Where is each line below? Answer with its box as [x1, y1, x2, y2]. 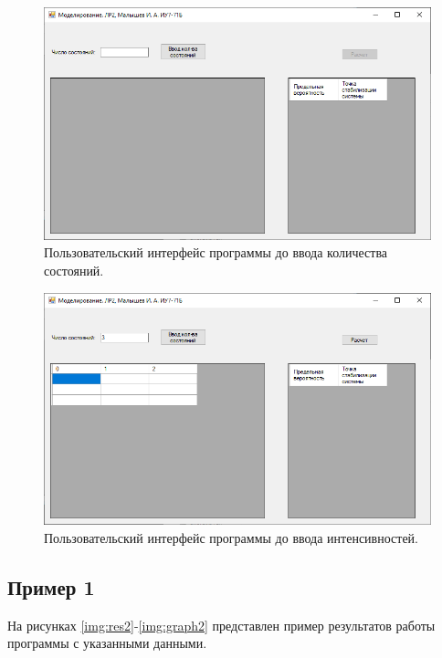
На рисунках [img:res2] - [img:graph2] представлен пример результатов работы [7, 615, 436, 634]
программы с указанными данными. [7, 633, 207, 653]
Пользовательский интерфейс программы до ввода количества [44, 243, 388, 262]
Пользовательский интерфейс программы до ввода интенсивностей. [44, 528, 418, 547]
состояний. [44, 261, 104, 279]
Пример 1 [7, 572, 95, 601]
